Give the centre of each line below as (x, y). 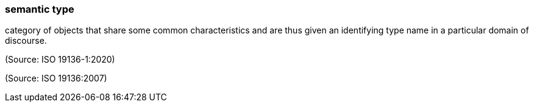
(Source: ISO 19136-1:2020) (60, 60)
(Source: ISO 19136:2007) (56, 78)
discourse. (26, 41)
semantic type (40, 9)
